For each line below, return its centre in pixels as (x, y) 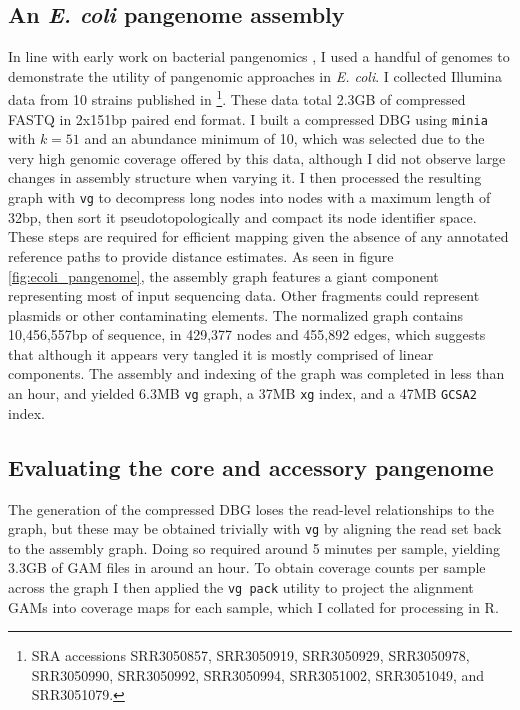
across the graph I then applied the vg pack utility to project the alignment (241, 586)
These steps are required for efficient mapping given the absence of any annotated (258, 236)
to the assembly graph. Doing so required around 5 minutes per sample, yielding (254, 547)
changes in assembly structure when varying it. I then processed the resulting (245, 177)
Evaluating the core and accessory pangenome (251, 466)
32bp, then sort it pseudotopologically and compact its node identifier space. (242, 216)
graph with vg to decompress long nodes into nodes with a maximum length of (249, 197)
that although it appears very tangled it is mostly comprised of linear (221, 353)
